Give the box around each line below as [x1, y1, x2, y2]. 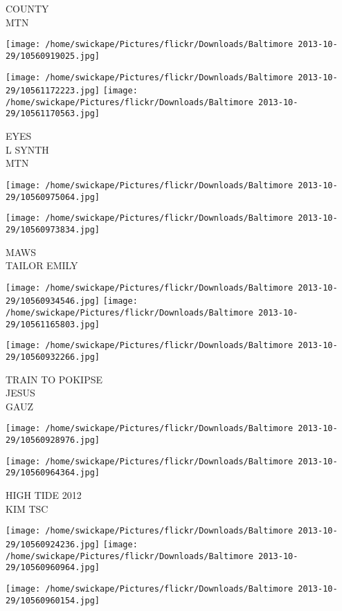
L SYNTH [6, 142, 49, 156]
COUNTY [6, 1, 49, 15]
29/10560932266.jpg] [6, 352, 100, 362]
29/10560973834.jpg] [6, 224, 100, 235]
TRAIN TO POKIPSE [6, 372, 103, 386]
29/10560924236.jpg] [6, 539, 100, 549]
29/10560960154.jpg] [6, 595, 100, 605]
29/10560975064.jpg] [6, 192, 100, 202]
